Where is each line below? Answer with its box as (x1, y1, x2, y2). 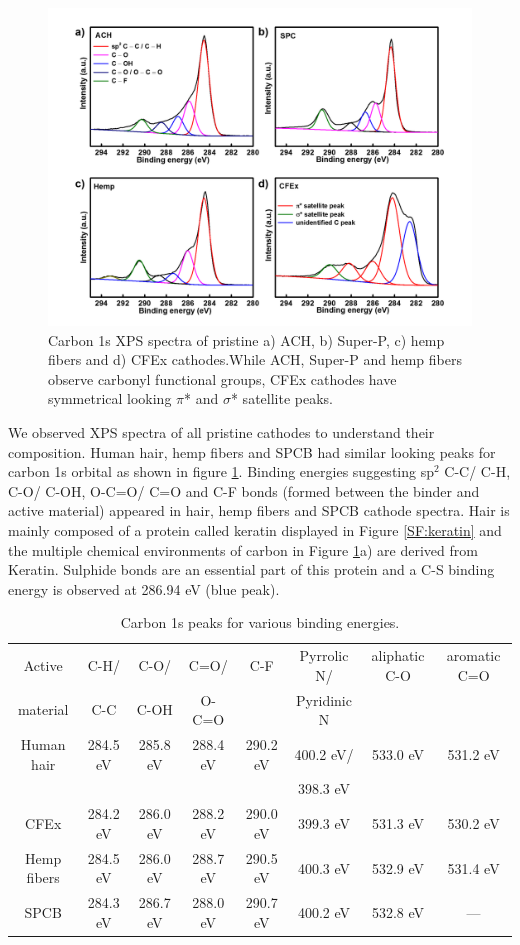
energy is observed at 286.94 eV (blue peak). (8, 578, 280, 599)
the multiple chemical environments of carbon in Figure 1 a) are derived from (8, 539, 478, 560)
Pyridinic (296, 689, 352, 710)
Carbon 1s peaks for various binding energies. (120, 612, 400, 633)
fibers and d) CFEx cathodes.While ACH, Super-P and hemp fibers (48, 349, 462, 370)
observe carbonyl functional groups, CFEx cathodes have (48, 368, 397, 389)
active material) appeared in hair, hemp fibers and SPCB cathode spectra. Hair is (8, 500, 510, 521)
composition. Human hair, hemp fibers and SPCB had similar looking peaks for (8, 441, 496, 462)
